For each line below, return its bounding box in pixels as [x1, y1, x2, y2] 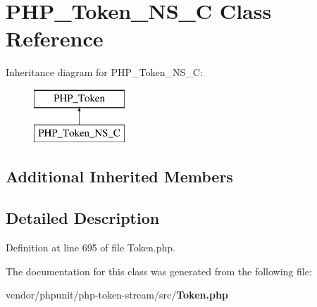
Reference [6, 24, 104, 53]
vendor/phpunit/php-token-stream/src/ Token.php [6, 287, 228, 302]
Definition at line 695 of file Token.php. [6, 240, 175, 255]
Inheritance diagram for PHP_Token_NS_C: [6, 65, 203, 80]
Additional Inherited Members [6, 165, 233, 187]
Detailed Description [6, 207, 160, 229]
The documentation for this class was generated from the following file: [6, 263, 312, 278]
